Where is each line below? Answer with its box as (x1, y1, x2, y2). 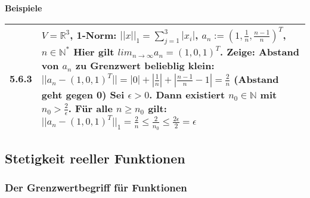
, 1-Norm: (70, 27, 117, 42)
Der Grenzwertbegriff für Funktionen (5, 180, 187, 195)
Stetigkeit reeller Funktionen (5, 148, 185, 167)
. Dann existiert (149, 87, 225, 101)
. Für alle (68, 101, 113, 115)
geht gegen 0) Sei (41, 87, 125, 101)
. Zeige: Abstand (220, 44, 299, 58)
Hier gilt (73, 44, 114, 58)
